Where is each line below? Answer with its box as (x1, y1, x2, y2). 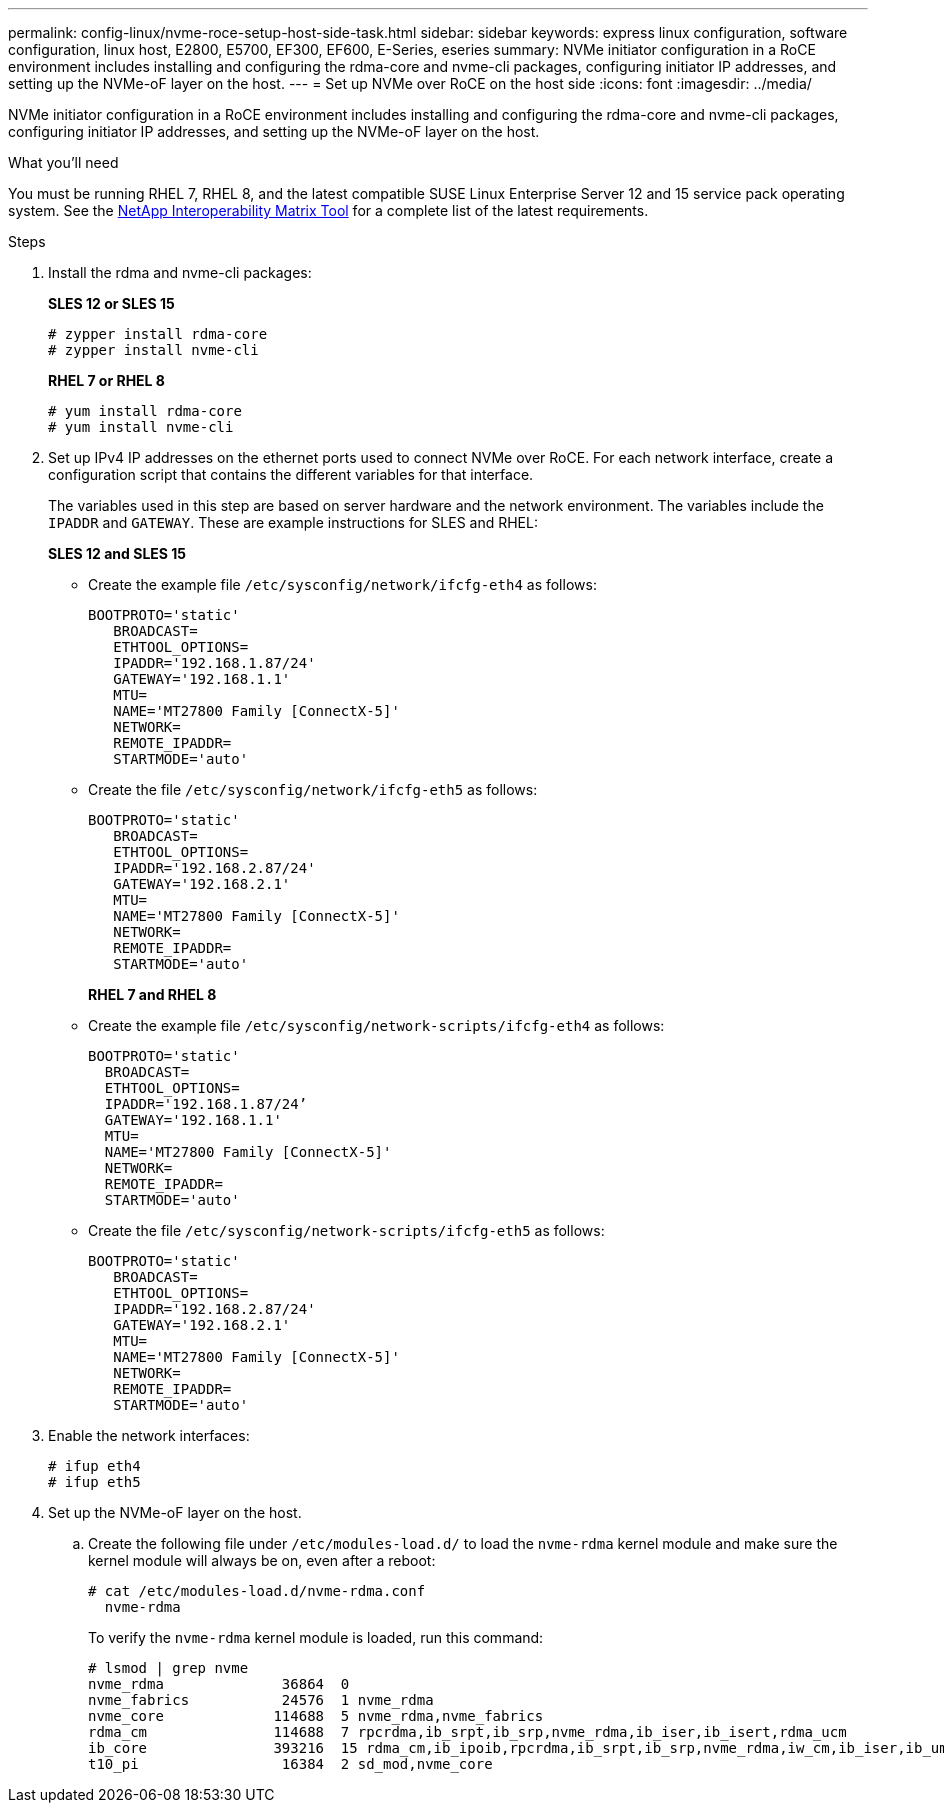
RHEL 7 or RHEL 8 (48, 372, 165, 389)
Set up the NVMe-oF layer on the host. (48, 1504, 302, 1521)
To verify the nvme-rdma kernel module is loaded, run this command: (88, 1629, 544, 1646)
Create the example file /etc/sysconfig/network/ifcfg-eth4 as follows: (88, 576, 597, 593)
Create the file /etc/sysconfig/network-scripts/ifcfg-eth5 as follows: (88, 1222, 605, 1239)
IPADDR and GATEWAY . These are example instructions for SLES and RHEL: (48, 514, 538, 531)
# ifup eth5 (48, 1474, 141, 1490)
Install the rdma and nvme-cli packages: (48, 264, 312, 281)
